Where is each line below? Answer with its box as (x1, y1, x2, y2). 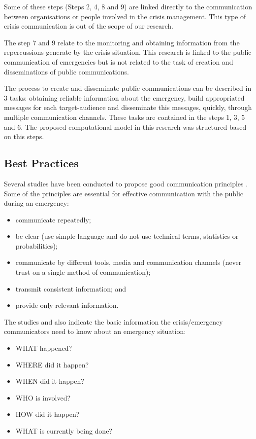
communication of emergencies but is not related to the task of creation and (4, 56, 233, 67)
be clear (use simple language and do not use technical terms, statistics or (15, 231, 239, 241)
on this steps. (4, 131, 44, 142)
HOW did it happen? (15, 409, 80, 419)
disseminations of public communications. (4, 66, 129, 76)
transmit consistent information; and (15, 283, 127, 293)
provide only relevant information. (15, 300, 119, 310)
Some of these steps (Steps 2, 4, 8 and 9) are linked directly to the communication (4, 1, 252, 11)
